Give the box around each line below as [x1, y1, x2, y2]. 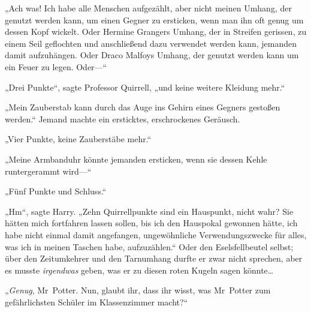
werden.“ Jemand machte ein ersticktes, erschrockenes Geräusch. [5, 112, 240, 125]
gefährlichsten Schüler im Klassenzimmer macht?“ [5, 295, 188, 308]
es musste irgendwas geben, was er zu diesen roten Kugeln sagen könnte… [5, 263, 274, 276]
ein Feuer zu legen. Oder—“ [5, 60, 107, 73]
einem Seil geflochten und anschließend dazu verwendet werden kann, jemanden [5, 37, 297, 49]
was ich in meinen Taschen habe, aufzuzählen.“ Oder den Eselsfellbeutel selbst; [5, 240, 294, 253]
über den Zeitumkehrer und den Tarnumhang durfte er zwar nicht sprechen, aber [5, 252, 303, 265]
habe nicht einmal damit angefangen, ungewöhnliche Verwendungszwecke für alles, [5, 228, 307, 241]
